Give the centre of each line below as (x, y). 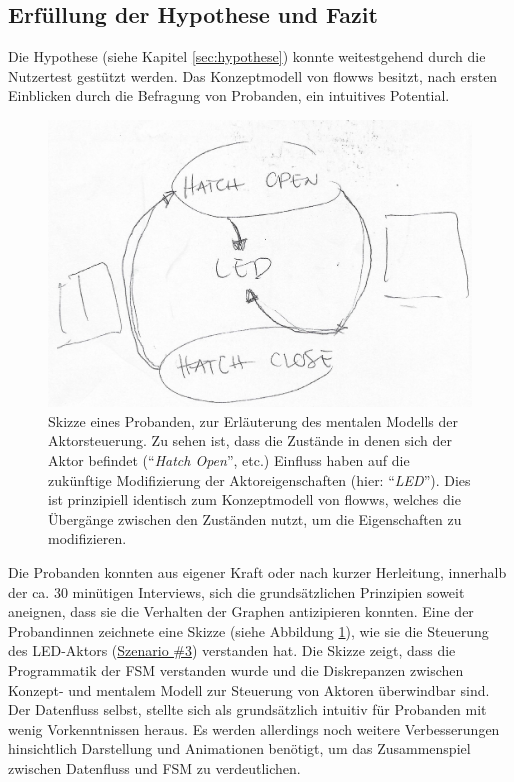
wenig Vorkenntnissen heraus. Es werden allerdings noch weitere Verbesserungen (254, 728)
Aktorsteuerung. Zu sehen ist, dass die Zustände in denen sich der (250, 440)
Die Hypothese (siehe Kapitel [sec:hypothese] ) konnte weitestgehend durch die (247, 56)
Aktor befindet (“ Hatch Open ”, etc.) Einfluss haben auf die (229, 459)
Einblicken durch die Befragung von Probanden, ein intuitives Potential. (229, 95)
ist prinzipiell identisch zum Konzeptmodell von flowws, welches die (254, 499)
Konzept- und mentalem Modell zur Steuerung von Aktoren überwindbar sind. (249, 689)
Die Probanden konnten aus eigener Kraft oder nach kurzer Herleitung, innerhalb (257, 571)
